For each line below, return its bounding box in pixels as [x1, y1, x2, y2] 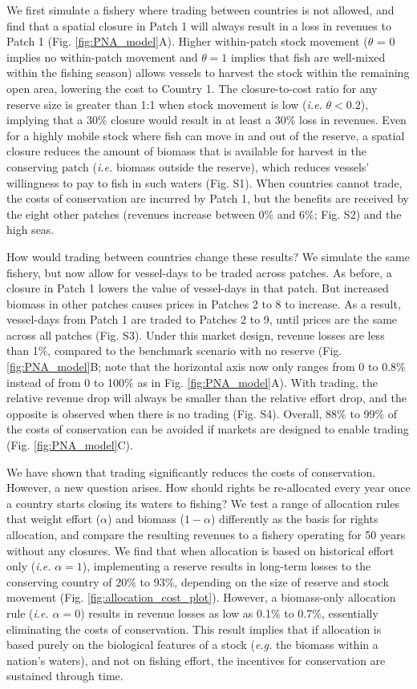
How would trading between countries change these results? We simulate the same [6, 248, 410, 264]
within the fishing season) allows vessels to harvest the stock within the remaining [6, 64, 410, 81]
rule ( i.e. [6, 604, 49, 621]
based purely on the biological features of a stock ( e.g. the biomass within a [6, 636, 379, 653]
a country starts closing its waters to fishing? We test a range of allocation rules [6, 494, 399, 511]
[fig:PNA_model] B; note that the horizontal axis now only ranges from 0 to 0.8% [6, 358, 406, 375]
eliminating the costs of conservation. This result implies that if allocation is [6, 620, 382, 637]
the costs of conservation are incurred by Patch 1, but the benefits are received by [6, 190, 409, 207]
